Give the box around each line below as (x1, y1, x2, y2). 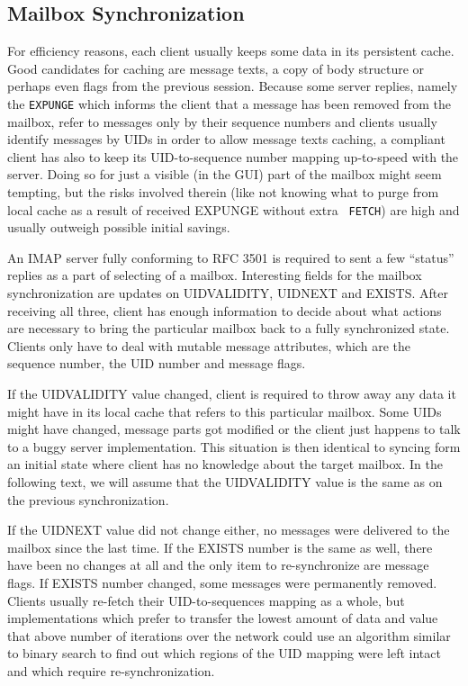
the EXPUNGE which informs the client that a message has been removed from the (7, 94, 452, 113)
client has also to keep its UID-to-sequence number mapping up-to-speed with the (7, 147, 459, 166)
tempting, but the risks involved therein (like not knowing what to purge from (7, 183, 439, 202)
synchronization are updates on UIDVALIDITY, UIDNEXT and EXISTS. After (7, 284, 448, 302)
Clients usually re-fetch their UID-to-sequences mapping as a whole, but (7, 591, 405, 609)
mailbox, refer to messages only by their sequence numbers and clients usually (7, 112, 437, 131)
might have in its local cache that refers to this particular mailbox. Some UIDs (7, 402, 442, 420)
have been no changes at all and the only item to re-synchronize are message (7, 555, 429, 574)
